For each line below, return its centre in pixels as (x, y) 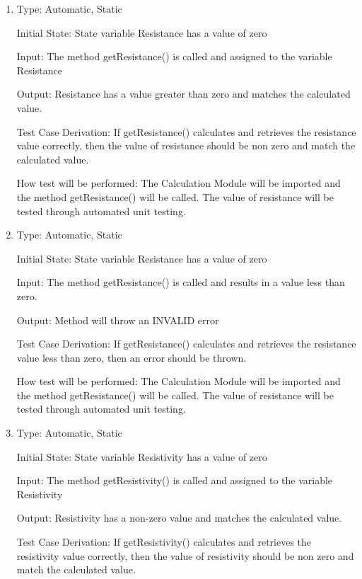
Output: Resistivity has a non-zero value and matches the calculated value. (179, 518)
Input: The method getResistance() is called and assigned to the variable (174, 56)
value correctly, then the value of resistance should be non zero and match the (186, 145)
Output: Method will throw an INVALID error (118, 320)
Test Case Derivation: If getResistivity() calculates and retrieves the (164, 542)
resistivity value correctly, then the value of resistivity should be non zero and (185, 555)
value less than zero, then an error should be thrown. (132, 357)
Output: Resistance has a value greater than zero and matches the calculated (183, 94)
